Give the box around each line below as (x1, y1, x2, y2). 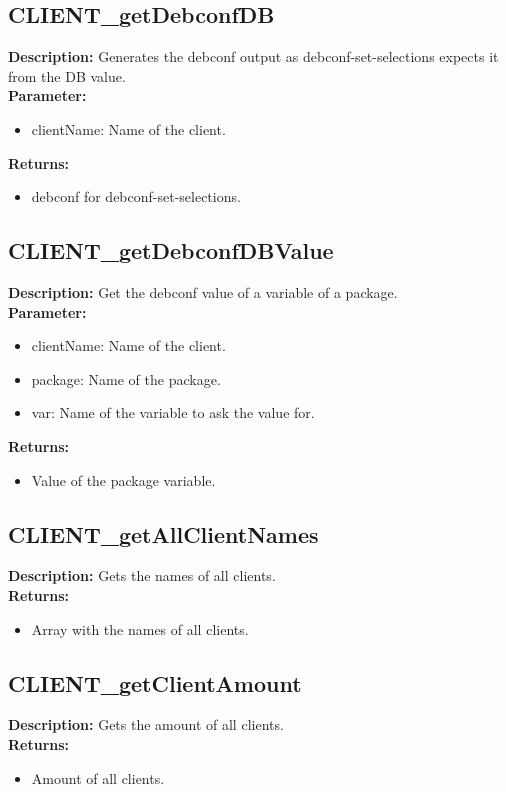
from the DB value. (8, 65, 126, 86)
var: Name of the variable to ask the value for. (31, 402, 315, 423)
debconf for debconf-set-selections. (31, 186, 241, 207)
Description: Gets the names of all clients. (8, 565, 276, 586)
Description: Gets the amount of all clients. (8, 714, 284, 735)
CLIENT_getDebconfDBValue (8, 235, 334, 266)
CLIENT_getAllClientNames (8, 518, 319, 549)
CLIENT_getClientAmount (8, 667, 302, 698)
